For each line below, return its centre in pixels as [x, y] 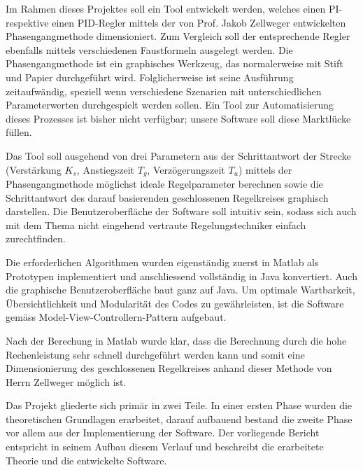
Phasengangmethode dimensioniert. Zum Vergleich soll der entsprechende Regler [178, 36]
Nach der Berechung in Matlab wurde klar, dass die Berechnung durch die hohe [176, 340]
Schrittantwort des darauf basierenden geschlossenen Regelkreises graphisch [167, 197]
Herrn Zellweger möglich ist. [66, 381]
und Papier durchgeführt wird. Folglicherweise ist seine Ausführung [150, 77]
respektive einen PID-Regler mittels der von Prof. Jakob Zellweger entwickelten [176, 22]
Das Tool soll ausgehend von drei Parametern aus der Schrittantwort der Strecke [178, 155]
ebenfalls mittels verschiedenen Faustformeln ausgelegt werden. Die [149, 49]
